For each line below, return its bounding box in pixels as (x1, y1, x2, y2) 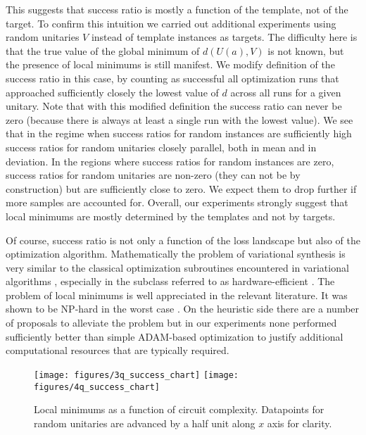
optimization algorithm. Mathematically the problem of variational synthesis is (6, 246, 346, 261)
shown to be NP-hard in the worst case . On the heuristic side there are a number (6, 301, 360, 316)
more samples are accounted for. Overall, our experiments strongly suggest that (6, 195, 348, 210)
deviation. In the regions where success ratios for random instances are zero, (6, 153, 334, 168)
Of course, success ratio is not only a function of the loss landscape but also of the (6, 232, 360, 247)
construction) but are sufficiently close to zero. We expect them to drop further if (6, 181, 357, 196)
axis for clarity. (267, 415, 332, 430)
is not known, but (267, 43, 344, 58)
